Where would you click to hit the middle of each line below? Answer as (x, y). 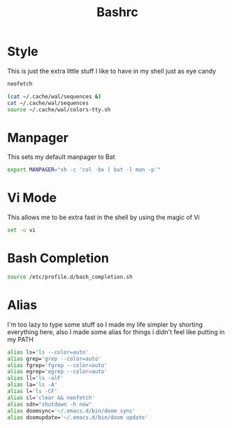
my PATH (20, 339)
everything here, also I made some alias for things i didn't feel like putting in (116, 332)
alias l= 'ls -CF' (32, 392)
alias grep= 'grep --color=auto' (54, 359)
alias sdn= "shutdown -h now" (50, 404)
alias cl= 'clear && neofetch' (51, 398)
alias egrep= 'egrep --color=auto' (58, 372)
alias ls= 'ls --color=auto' (48, 352)
